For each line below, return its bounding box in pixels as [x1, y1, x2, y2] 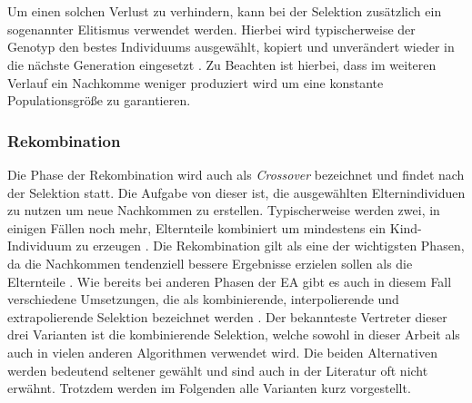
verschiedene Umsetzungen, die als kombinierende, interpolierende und [7, 290, 399, 309]
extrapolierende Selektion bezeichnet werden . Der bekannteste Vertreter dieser [7, 307, 447, 326]
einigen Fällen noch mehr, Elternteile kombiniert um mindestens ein [7, 218, 387, 237]
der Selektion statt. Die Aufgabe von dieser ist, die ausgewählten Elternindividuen [7, 182, 466, 201]
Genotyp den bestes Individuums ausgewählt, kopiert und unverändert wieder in [7, 37, 455, 56]
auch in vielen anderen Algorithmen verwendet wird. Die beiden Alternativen [7, 342, 437, 361]
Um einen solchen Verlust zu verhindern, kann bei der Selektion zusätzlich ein [7, 2, 442, 21]
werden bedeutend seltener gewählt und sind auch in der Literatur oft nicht [7, 360, 428, 379]
